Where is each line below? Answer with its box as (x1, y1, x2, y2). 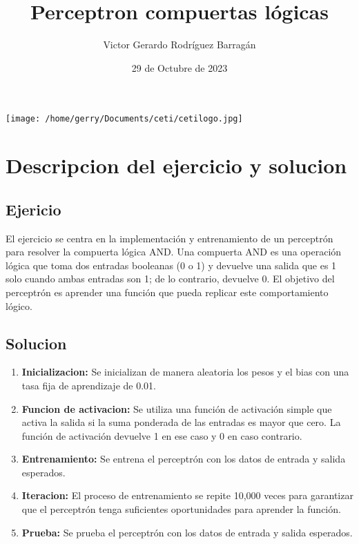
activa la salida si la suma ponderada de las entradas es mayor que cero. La (21, 415, 341, 429)
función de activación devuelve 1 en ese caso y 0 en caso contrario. (21, 428, 302, 443)
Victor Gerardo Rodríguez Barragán (103, 37, 256, 52)
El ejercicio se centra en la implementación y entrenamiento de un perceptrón (6, 231, 333, 245)
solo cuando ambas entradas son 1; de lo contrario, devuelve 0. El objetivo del (6, 271, 335, 286)
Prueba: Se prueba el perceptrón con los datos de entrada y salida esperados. (21, 525, 353, 539)
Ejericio (6, 198, 61, 220)
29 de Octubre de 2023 (131, 60, 228, 75)
